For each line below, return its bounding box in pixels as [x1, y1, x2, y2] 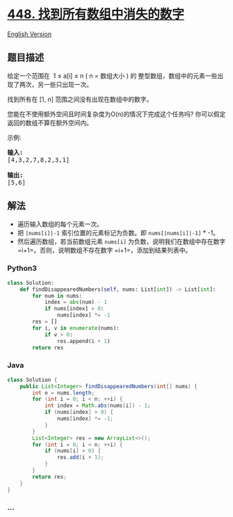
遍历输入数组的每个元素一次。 [17, 220, 103, 228]
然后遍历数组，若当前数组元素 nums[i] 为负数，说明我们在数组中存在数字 [17, 237, 226, 246]
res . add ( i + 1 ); [56, 454, 104, 461]
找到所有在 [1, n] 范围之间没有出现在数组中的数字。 [7, 95, 153, 103]
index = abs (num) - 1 [44, 299, 108, 306]
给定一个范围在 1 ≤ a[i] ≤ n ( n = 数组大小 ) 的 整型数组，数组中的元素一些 [7, 71, 218, 80]
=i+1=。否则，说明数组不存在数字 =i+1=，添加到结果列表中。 [17, 246, 192, 254]
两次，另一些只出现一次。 [19, 80, 93, 88]
